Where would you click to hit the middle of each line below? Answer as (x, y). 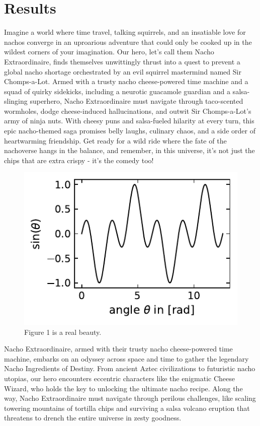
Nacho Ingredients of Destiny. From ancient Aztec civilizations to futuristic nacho (130, 368)
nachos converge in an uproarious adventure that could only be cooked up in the (128, 42)
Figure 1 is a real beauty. (63, 332)
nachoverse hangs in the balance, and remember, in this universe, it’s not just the (129, 150)
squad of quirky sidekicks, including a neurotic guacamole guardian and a (117, 91)
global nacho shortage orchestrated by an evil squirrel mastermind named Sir (123, 71)
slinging (16, 101)
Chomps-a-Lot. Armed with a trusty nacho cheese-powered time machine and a (126, 81)
